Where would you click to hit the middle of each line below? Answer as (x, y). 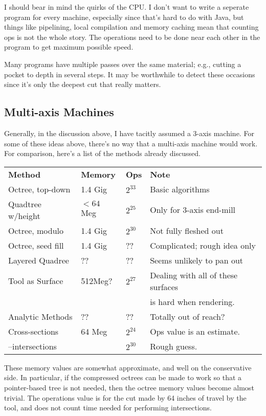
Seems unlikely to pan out (197, 260)
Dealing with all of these (194, 275)
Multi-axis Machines (59, 112)
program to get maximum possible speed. (69, 47)
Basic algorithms (180, 189)
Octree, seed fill (36, 245)
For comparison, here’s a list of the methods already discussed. (102, 153)
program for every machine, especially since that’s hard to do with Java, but (124, 17)
